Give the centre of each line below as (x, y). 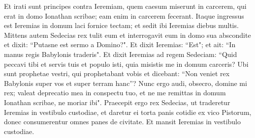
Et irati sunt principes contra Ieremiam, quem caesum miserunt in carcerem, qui (125, 6)
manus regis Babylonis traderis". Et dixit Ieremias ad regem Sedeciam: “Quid (121, 54)
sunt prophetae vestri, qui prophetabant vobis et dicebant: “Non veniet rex (117, 73)
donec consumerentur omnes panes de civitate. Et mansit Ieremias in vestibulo (123, 122)
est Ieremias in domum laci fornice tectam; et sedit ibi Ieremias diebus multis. (121, 25)
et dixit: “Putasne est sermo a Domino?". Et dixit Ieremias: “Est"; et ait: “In (120, 44)
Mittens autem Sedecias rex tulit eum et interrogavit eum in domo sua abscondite (127, 35)
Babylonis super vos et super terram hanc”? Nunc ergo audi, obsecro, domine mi (126, 83)
